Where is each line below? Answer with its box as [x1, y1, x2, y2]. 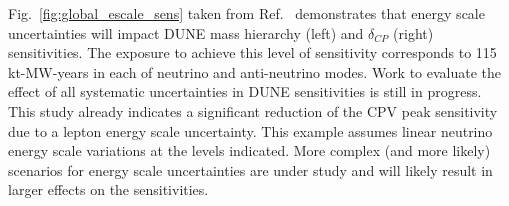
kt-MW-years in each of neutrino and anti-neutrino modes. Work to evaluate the [8, 61, 502, 82]
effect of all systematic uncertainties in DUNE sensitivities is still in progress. [8, 81, 482, 102]
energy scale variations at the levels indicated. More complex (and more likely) [8, 140, 491, 161]
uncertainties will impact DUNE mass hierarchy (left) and [8, 22, 364, 43]
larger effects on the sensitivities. [8, 179, 209, 200]
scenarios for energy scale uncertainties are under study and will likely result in [8, 159, 493, 180]
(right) [393, 22, 434, 43]
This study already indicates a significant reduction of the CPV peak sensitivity [8, 100, 498, 121]
